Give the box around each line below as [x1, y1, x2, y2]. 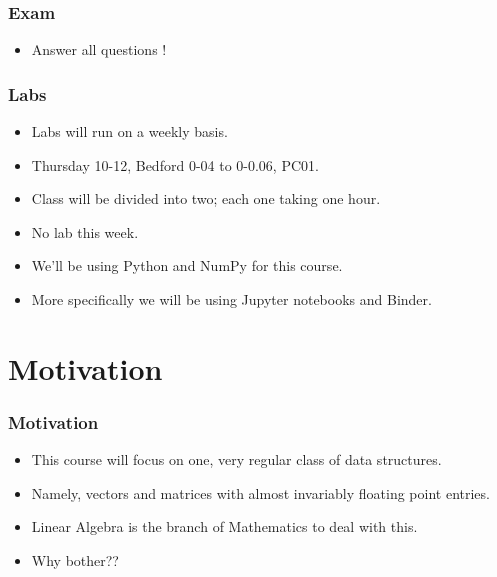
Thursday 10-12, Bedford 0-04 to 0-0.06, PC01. [31, 154, 319, 175]
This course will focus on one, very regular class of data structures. [31, 449, 442, 470]
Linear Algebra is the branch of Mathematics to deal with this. [31, 516, 418, 537]
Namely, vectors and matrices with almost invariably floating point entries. [31, 482, 490, 503]
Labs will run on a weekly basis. [31, 121, 228, 142]
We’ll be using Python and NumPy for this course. [31, 255, 343, 276]
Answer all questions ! [31, 39, 167, 60]
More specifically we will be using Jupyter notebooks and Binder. [31, 289, 432, 309]
